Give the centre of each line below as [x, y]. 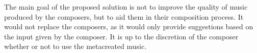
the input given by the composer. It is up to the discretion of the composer [121, 36]
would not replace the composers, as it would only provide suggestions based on [129, 26]
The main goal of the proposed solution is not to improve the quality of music [126, 7]
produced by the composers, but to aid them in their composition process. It [124, 16]
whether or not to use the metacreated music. [75, 46]
